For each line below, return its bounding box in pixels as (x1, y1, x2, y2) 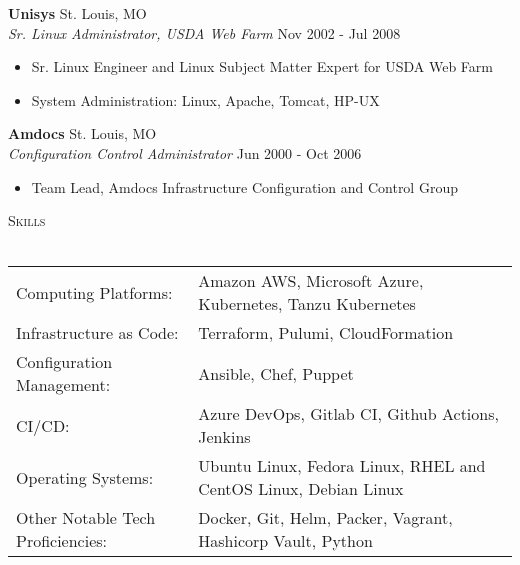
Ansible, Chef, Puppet (198, 361, 354, 385)
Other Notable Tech (16, 506, 156, 530)
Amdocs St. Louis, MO (8, 123, 157, 144)
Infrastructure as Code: (16, 321, 179, 345)
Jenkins (198, 425, 251, 449)
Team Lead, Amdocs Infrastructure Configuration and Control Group (31, 176, 458, 197)
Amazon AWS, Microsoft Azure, (198, 269, 424, 293)
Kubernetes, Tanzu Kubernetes (198, 292, 416, 316)
